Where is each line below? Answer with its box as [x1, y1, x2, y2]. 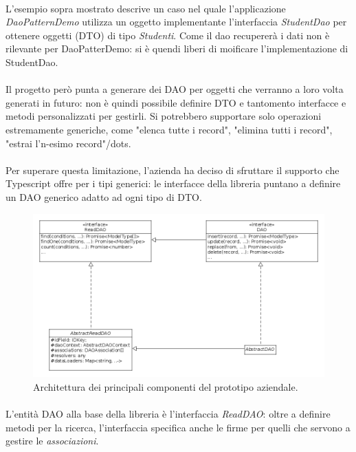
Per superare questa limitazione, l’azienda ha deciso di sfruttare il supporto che [5, 162, 340, 177]
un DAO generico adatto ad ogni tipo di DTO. [5, 189, 202, 204]
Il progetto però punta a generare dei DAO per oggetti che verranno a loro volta [5, 82, 344, 96]
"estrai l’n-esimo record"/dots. [5, 136, 131, 150]
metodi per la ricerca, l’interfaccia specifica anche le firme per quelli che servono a [5, 420, 351, 434]
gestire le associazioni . [5, 433, 99, 448]
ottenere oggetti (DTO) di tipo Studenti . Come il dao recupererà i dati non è [5, 28, 330, 42]
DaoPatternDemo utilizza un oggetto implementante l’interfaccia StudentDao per [5, 14, 347, 29]
